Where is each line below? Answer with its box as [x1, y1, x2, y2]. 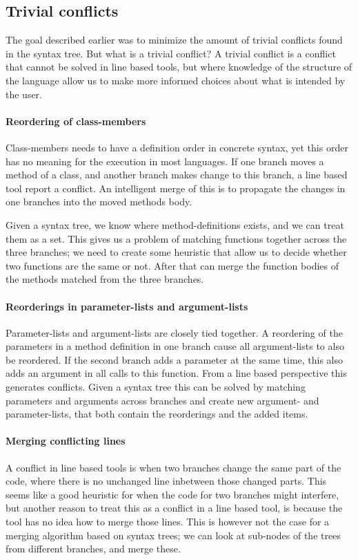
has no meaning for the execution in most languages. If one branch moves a [6, 153, 324, 168]
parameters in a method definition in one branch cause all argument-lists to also [6, 339, 344, 353]
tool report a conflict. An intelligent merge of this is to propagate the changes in [6, 180, 346, 195]
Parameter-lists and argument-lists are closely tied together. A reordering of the [6, 325, 343, 339]
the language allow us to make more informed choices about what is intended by [6, 73, 346, 87]
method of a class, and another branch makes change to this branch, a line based [6, 167, 348, 182]
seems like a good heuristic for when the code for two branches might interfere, [6, 487, 339, 501]
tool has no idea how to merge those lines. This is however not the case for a [6, 514, 330, 529]
